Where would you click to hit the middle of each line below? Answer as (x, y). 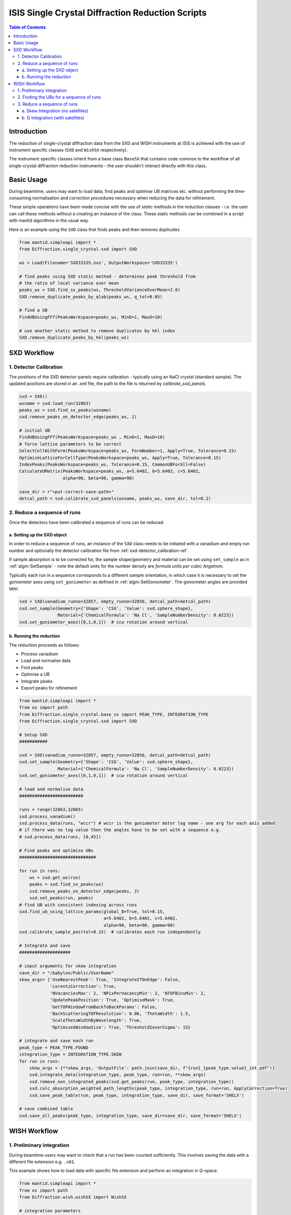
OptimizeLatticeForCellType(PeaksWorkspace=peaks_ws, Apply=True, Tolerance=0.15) (120, 458)
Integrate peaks (37, 681)
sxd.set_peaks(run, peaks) (62, 898)
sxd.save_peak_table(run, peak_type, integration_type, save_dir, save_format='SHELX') (137, 1095)
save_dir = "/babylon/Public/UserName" (66, 973)
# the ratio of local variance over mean (69, 283)
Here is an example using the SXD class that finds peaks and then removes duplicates (94, 229)
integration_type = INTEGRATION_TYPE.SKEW (70, 1054)
